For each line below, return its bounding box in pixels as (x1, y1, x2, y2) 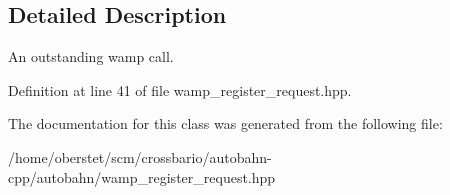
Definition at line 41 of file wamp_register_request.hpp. (8, 79, 352, 100)
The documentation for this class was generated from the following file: (8, 113, 443, 134)
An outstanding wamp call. (8, 46, 174, 67)
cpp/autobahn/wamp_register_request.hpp (8, 166, 276, 187)
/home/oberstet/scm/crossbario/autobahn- (8, 146, 272, 167)
